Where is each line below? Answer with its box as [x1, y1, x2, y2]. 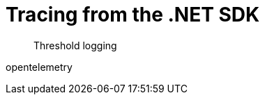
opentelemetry [6, 60, 73, 73]
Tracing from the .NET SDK [6, 3, 260, 26]
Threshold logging [33, 39, 117, 51]
